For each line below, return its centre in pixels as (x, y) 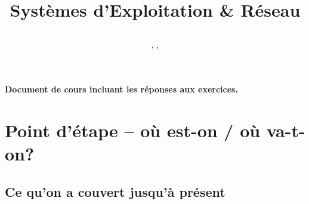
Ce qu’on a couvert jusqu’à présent (115, 191)
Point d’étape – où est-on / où (133, 130)
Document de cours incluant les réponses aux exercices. (121, 89)
